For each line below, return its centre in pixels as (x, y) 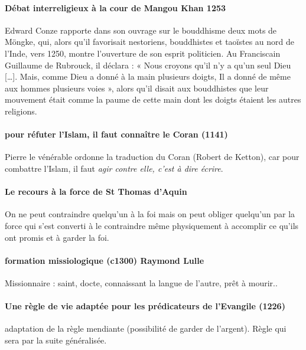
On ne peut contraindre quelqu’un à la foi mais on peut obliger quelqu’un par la (150, 214)
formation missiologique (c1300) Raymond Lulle (105, 260)
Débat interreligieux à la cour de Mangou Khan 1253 (115, 7)
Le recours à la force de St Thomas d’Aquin (96, 192)
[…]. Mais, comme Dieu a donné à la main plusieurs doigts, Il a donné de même (148, 76)
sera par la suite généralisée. (56, 340)
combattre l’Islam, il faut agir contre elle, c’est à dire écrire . (114, 168)
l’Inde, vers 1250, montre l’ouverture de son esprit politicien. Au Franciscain (143, 53)
